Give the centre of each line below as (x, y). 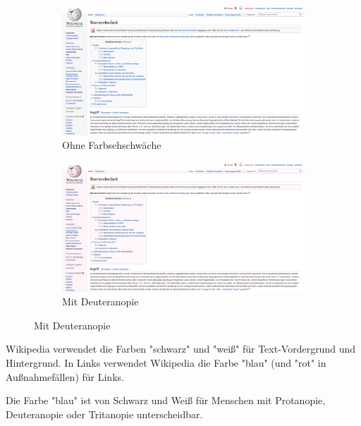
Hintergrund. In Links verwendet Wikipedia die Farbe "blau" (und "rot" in (166, 363)
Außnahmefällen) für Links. (65, 376)
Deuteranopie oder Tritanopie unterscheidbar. (104, 414)
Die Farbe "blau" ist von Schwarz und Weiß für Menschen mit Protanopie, (166, 400)
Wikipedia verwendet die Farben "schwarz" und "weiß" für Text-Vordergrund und (180, 349)
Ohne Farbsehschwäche (112, 145)
